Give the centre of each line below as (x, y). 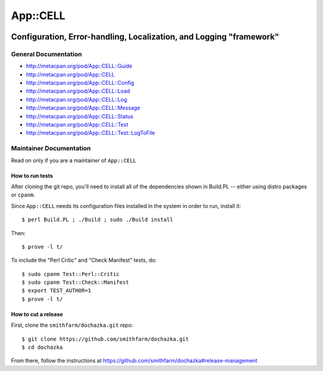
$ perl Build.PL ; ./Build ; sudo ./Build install (97, 220)
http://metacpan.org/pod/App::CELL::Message (83, 108)
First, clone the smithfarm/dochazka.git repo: (72, 325)
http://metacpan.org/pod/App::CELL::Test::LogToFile (91, 133)
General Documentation (46, 54)
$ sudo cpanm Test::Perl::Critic (71, 274)
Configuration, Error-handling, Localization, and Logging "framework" (145, 37)
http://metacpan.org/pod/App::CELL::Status (80, 116)
